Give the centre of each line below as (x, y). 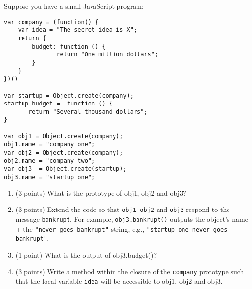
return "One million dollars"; (107, 55)
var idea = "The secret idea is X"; (78, 30)
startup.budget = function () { (58, 104)
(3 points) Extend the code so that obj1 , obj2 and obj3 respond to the (123, 209)
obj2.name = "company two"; (50, 161)
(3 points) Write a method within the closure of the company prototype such (130, 271)
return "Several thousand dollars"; (88, 112)
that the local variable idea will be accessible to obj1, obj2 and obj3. (119, 281)
